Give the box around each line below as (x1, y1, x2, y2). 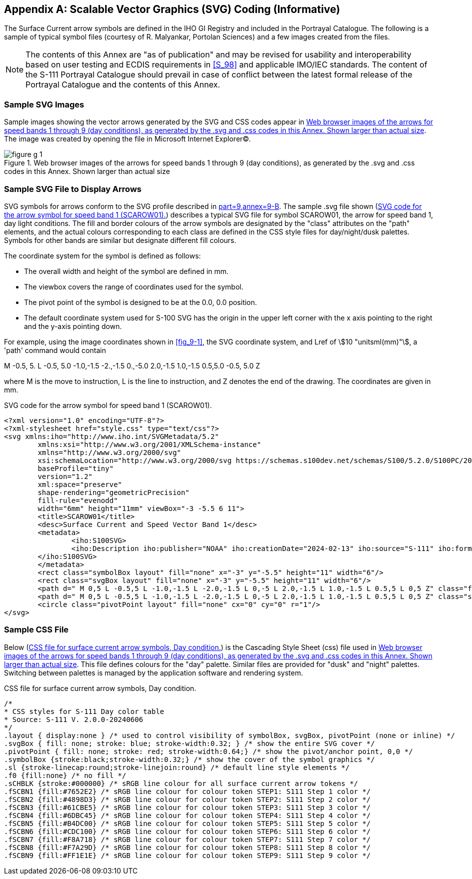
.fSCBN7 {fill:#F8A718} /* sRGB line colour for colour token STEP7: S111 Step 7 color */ (4, 835, 371, 843)
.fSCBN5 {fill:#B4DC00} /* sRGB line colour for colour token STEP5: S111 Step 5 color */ (4, 819, 371, 827)
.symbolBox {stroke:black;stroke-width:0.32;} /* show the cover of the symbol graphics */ (4, 755, 375, 763)
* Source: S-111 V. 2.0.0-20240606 (4, 715, 143, 723)
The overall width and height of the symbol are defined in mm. (24, 266, 229, 275)
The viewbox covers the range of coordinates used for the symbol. (24, 282, 243, 291)
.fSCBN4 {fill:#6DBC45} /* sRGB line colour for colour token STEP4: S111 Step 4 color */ (4, 811, 371, 819)
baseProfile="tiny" (37, 464, 114, 472)
